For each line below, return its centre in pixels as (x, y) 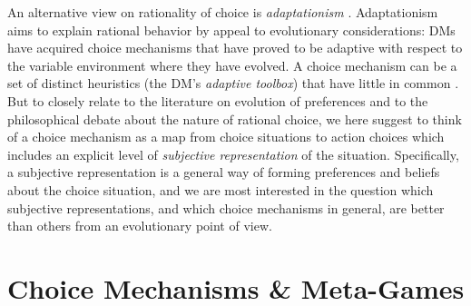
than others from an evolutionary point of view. (140, 226)
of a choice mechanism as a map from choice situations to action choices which (226, 137)
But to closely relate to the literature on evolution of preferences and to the (218, 100)
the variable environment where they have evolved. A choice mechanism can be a (232, 65)
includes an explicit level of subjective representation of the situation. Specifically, (233, 154)
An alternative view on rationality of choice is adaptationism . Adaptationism (223, 12)
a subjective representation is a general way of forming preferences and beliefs (224, 172)
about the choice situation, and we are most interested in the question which (221, 189)
